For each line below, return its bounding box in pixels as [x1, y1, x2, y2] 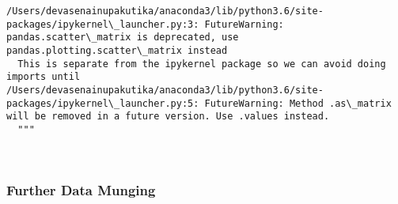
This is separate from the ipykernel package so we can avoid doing [17, 58, 386, 70]
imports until [6, 71, 81, 83]
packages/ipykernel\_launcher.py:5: [6, 97, 199, 109]
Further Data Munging [6, 180, 156, 200]
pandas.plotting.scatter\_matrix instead [6, 44, 228, 56]
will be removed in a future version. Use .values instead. [6, 111, 330, 123]
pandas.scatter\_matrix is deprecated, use [6, 32, 239, 43]
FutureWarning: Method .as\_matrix [204, 97, 392, 109]
